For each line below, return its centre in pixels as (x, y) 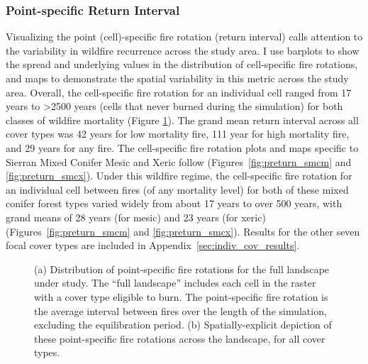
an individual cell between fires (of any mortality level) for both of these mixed (177, 189)
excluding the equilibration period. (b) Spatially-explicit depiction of (183, 325)
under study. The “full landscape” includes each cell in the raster (175, 283)
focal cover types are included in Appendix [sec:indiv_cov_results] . (153, 245)
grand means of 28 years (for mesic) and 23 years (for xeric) (136, 217)
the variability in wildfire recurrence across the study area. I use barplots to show (183, 50)
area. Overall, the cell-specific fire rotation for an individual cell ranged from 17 (179, 92)
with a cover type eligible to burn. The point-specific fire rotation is (181, 296)
